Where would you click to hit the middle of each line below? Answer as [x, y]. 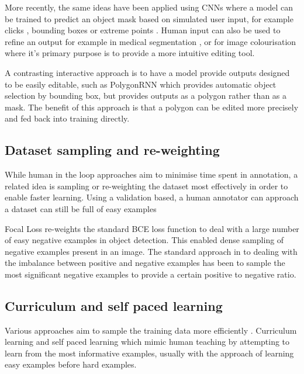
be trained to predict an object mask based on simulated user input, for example [149, 18]
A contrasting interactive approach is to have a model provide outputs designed [147, 72]
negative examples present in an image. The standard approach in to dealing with [151, 251]
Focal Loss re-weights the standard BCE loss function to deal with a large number [152, 228]
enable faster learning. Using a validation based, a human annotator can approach [152, 197]
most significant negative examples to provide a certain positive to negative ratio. [151, 274]
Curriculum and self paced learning [114, 305]
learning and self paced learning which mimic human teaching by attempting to [147, 342]
